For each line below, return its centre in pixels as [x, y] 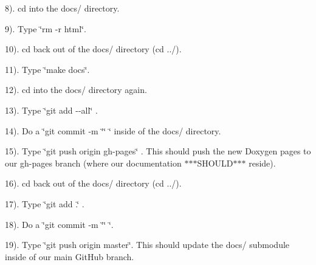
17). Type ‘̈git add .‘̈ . [45, 203]
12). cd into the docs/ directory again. [76, 90]
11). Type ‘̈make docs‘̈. [47, 69]
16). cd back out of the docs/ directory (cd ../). [93, 183]
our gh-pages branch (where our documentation [93, 163]
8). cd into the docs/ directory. [62, 8]
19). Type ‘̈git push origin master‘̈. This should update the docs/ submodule [147, 245]
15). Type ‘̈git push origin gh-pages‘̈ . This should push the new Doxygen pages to [158, 151]
